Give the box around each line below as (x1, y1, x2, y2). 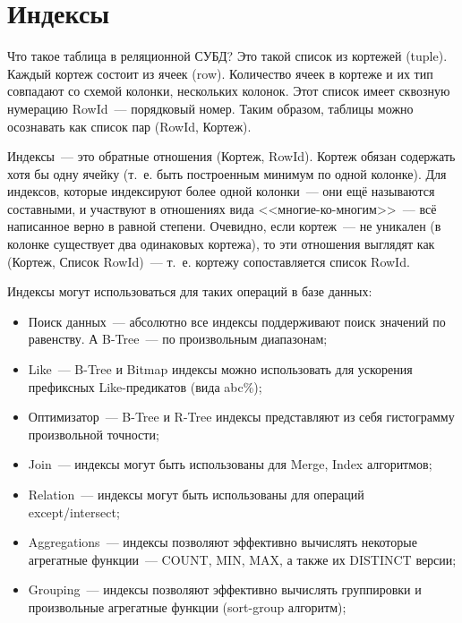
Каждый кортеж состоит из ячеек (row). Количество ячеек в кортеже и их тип (7, 64, 433, 82)
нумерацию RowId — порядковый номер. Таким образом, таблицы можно (7, 98, 414, 117)
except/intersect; (28, 502, 120, 521)
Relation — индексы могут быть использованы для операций (28, 485, 364, 503)
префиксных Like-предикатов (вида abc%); (28, 377, 262, 396)
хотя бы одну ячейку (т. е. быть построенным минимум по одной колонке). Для (7, 164, 447, 183)
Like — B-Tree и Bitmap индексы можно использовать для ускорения (28, 360, 413, 379)
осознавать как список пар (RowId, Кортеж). (7, 116, 252, 135)
